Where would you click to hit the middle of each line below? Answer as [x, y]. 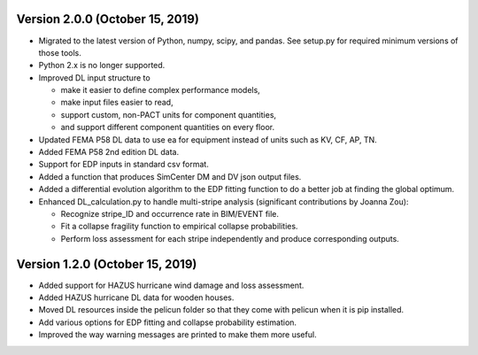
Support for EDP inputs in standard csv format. [124, 165]
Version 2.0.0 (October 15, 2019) [108, 19]
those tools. [60, 52]
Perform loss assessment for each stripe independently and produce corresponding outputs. [230, 238]
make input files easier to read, [117, 103]
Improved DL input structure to [94, 77]
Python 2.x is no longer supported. [102, 66]
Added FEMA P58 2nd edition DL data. [109, 152]
